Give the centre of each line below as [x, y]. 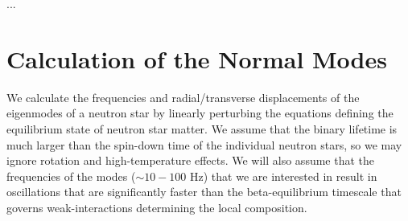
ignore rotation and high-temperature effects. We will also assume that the [191, 160]
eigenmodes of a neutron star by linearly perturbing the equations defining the [200, 113]
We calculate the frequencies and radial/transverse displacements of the [183, 97]
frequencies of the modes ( [71, 176]
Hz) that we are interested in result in [284, 176]
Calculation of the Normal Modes [197, 58]
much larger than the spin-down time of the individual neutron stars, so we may [204, 144]
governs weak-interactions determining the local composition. [157, 207]
